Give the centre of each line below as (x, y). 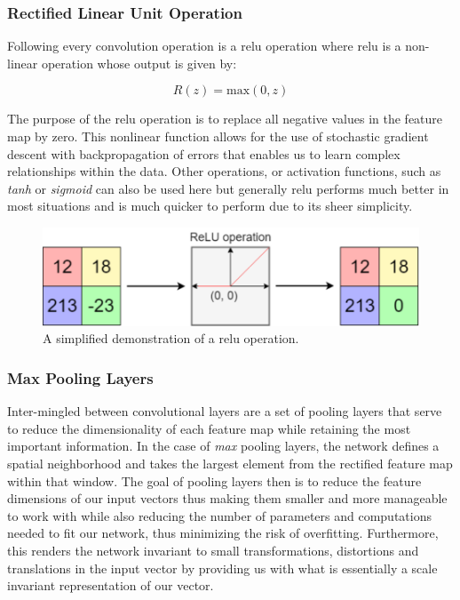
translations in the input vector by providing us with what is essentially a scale (222, 568)
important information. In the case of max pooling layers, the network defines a (223, 446)
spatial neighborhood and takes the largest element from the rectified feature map (230, 464)
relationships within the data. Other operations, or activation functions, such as (224, 171)
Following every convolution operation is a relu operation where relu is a (204, 46)
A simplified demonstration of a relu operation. (171, 338)
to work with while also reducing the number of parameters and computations (219, 515)
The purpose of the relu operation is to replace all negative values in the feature (225, 119)
